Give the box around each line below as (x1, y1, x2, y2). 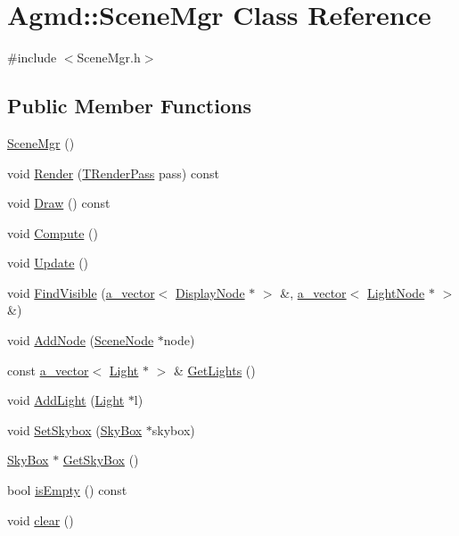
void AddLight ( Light (7, 391, 125, 409)
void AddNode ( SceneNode (7, 331, 154, 350)
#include (7, 48, 57, 67)
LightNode (366, 283, 425, 301)
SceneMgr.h (77, 48, 141, 67)
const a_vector (7, 360, 89, 379)
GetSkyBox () (62, 450, 139, 469)
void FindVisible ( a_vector (7, 283, 155, 301)
